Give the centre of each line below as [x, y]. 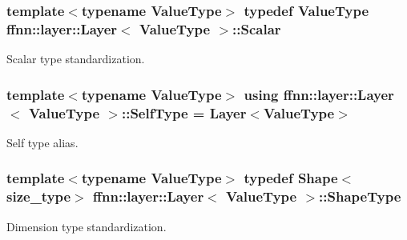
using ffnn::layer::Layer [319, 94]
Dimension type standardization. [87, 226]
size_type [39, 196]
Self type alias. [42, 142]
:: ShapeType [360, 196]
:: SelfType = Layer [184, 112]
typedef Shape [291, 178]
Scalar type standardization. [76, 59]
